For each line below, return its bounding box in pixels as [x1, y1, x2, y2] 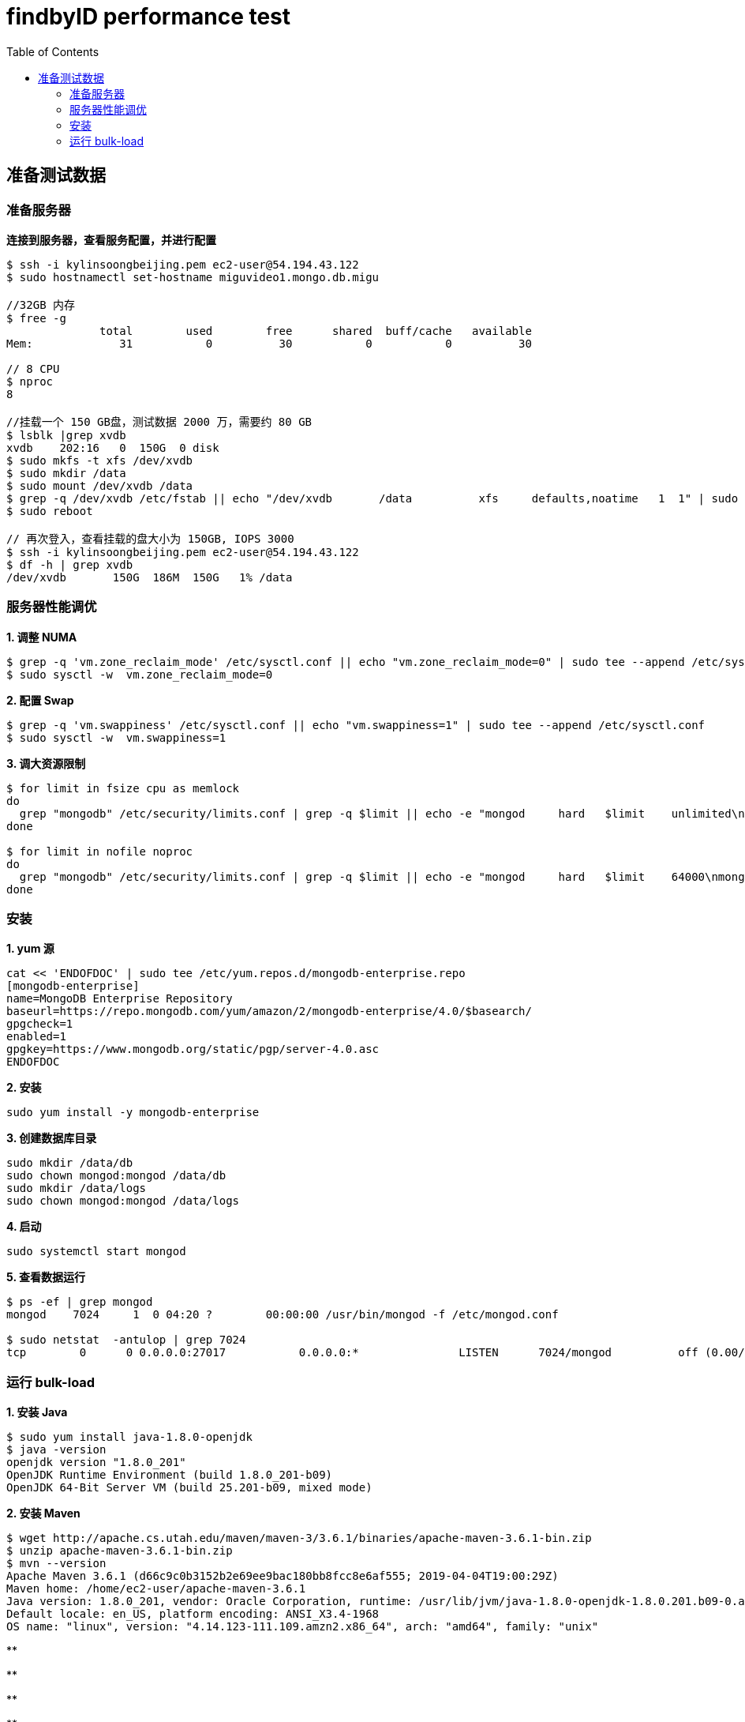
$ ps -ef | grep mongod [6, 1295, 153, 1309]
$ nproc [6, 374, 54, 388]
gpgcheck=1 [6, 1017, 73, 1031]
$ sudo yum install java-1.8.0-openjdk [6, 1431, 253, 1444]
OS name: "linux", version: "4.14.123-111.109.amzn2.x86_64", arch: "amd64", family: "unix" [6, 1620, 599, 1634]
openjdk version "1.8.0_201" [6, 1456, 186, 1469]
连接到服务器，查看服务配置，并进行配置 [6, 232, 216, 246]
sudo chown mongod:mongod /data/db [6, 1169, 226, 1182]
